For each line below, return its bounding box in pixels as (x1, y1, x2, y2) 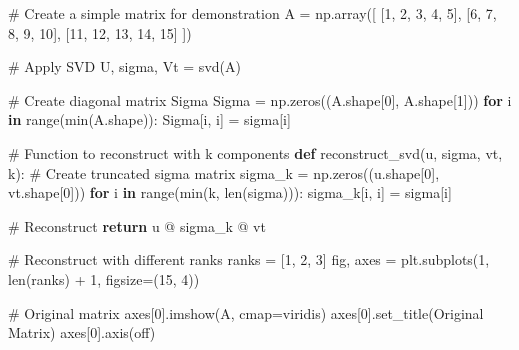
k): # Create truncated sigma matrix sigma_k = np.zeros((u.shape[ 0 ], (8, 162, 440, 183)
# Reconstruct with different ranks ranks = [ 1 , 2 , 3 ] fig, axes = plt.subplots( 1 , (8, 249, 490, 270)
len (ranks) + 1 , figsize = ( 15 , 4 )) (8, 268, 200, 289)
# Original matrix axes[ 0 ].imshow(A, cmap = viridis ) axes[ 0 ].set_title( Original (8, 302, 484, 323)
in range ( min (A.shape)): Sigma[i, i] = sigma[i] (8, 109, 291, 130)
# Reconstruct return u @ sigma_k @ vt (8, 215, 266, 236)
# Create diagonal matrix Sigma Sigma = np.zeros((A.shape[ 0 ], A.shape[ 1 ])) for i (8, 89, 512, 110)
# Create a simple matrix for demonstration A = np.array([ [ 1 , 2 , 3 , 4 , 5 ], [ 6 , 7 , (8, 3, 497, 23)
